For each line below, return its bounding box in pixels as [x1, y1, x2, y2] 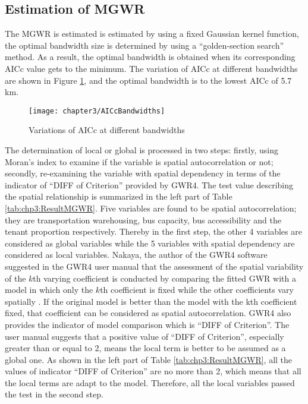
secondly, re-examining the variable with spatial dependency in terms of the [5, 167, 281, 179]
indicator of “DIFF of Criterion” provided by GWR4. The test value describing [5, 178, 294, 191]
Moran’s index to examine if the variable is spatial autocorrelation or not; [5, 155, 274, 168]
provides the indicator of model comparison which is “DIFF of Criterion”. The [5, 318, 290, 330]
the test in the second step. [5, 388, 103, 400]
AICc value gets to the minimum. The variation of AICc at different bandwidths [5, 62, 298, 74]
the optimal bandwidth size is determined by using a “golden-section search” [5, 39, 284, 51]
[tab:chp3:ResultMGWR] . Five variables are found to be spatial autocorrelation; [5, 201, 297, 214]
